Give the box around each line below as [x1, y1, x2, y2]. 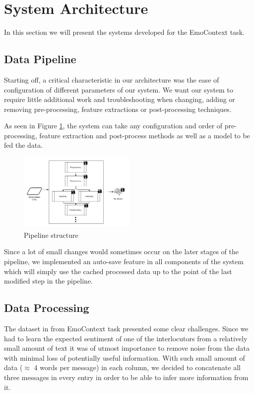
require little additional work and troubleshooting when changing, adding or [4, 94, 235, 104]
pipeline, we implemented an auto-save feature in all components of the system [4, 256, 244, 266]
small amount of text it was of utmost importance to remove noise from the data [4, 343, 250, 353]
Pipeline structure [24, 229, 78, 240]
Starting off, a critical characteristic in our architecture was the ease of [4, 74, 219, 85]
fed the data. [4, 140, 43, 150]
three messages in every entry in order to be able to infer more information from [4, 372, 249, 382]
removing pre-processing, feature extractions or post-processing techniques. [4, 103, 232, 114]
